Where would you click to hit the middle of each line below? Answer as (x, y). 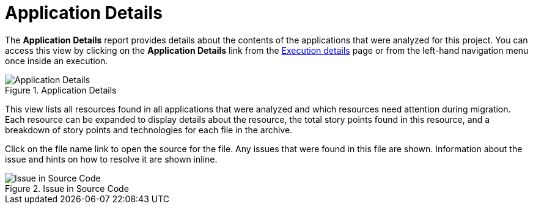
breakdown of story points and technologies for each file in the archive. (149, 130)
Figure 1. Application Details (61, 90)
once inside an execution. (57, 61)
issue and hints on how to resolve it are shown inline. (111, 159)
